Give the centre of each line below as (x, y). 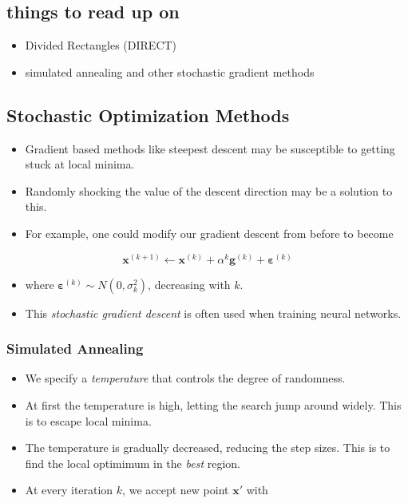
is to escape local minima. (88, 420)
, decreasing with (189, 284)
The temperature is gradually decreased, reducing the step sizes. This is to (208, 448)
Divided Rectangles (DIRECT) (101, 45)
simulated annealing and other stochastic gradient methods (170, 71)
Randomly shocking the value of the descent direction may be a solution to (209, 190)
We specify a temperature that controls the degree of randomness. (185, 378)
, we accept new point (176, 490)
